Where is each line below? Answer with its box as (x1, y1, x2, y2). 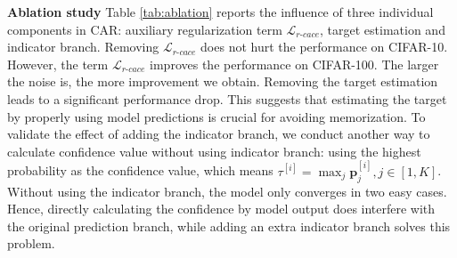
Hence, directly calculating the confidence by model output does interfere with (7, 199, 436, 218)
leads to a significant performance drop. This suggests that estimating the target (7, 89, 447, 108)
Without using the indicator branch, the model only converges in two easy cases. (7, 181, 447, 200)
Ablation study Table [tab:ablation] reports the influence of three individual (7, 3, 434, 20)
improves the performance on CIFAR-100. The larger (150, 54, 439, 73)
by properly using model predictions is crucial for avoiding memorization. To (7, 107, 426, 125)
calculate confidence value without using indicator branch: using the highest (7, 141, 421, 160)
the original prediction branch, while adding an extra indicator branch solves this (7, 216, 451, 235)
